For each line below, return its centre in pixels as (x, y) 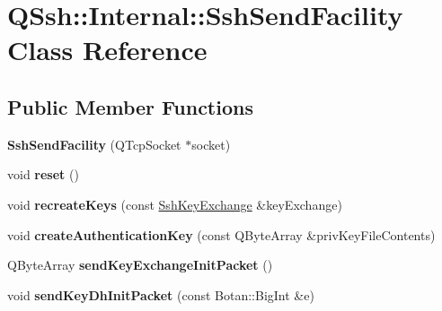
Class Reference (107, 50)
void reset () (43, 174)
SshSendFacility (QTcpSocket (94, 144)
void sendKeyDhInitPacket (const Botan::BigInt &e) (161, 294)
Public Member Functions (130, 106)
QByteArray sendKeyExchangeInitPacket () (140, 265)
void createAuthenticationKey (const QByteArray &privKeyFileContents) (221, 234)
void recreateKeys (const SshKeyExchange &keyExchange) (175, 204)
